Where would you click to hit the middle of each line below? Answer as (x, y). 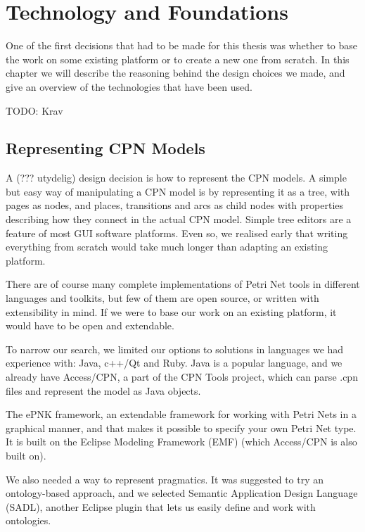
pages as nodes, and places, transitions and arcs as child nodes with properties (175, 205)
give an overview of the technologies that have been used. (129, 86)
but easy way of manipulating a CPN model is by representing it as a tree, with (178, 191)
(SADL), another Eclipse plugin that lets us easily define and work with (161, 506)
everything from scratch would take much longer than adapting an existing (167, 247)
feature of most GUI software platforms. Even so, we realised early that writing (177, 233)
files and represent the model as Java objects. (103, 390)
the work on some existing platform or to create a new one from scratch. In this (178, 59)
